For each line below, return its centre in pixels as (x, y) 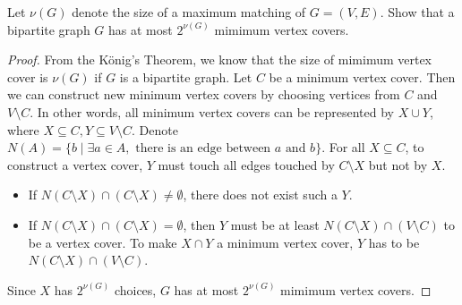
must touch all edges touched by (246, 164)
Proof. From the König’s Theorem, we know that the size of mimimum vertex (220, 59)
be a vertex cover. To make (103, 242)
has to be (394, 242)
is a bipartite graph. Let (186, 76)
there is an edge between (203, 149)
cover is (28, 76)
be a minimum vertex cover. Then (362, 76)
